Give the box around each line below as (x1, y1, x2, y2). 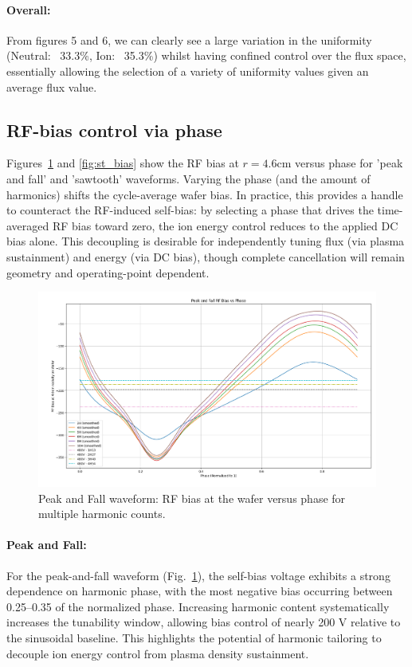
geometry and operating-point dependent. (6, 264, 210, 281)
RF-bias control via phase (6, 117, 222, 142)
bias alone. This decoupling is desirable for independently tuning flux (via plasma (6, 233, 405, 249)
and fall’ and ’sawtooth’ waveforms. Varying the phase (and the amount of (6, 170, 371, 186)
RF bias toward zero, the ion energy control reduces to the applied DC (52, 217, 398, 233)
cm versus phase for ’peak (277, 155, 403, 171)
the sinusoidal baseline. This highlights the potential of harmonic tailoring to (6, 630, 382, 646)
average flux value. (6, 78, 97, 95)
